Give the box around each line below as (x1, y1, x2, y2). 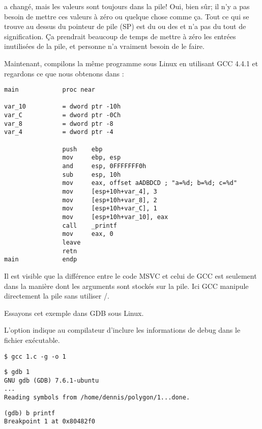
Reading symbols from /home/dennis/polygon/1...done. (4, 394, 190, 401)
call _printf (62, 222, 117, 229)
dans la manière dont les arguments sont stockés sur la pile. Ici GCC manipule (4, 280, 249, 291)
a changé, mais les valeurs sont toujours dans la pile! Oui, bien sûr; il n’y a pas (4, 1, 250, 11)
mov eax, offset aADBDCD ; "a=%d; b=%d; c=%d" (62, 179, 238, 187)
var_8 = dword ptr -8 (4, 120, 113, 127)
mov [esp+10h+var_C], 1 (62, 205, 157, 212)
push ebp (62, 145, 103, 153)
